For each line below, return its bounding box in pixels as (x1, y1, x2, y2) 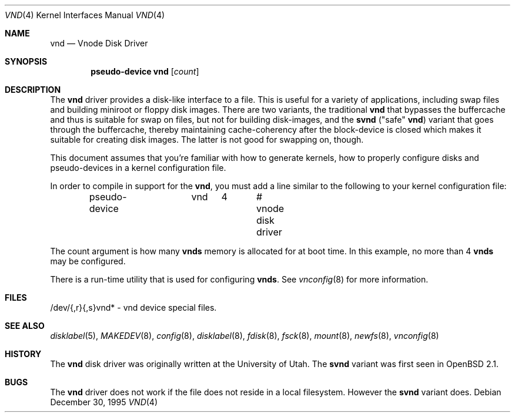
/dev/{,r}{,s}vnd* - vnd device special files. (50, 302, 217, 312)
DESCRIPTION (5, 85, 61, 95)
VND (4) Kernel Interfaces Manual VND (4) (5, 10, 165, 20)
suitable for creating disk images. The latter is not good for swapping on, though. (50, 134, 364, 144)
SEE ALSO (5, 321, 45, 331)
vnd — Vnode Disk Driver (50, 38, 148, 48)
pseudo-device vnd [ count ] (91, 66, 199, 76)
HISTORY (5, 349, 42, 359)
